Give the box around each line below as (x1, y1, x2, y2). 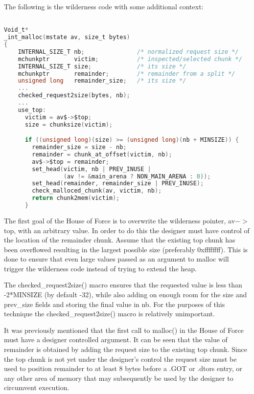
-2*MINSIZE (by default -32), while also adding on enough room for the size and (4, 289, 247, 300)
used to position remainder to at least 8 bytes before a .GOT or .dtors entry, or (4, 363, 242, 373)
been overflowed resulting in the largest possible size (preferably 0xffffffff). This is (4, 244, 248, 254)
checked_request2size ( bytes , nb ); (18, 92, 130, 99)
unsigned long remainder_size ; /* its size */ (18, 77, 186, 85)
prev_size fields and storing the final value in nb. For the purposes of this (4, 299, 225, 309)
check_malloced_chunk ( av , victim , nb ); (32, 187, 162, 195)
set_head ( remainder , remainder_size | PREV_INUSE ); (32, 180, 204, 187)
